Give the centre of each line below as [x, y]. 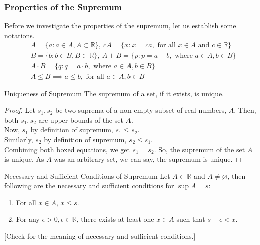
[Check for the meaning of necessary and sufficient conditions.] [100, 236]
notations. [19, 35]
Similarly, [19, 139]
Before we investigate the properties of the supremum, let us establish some [120, 25]
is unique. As [24, 159]
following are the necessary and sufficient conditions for [89, 186]
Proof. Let [20, 110]
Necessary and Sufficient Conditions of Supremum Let [87, 176]
